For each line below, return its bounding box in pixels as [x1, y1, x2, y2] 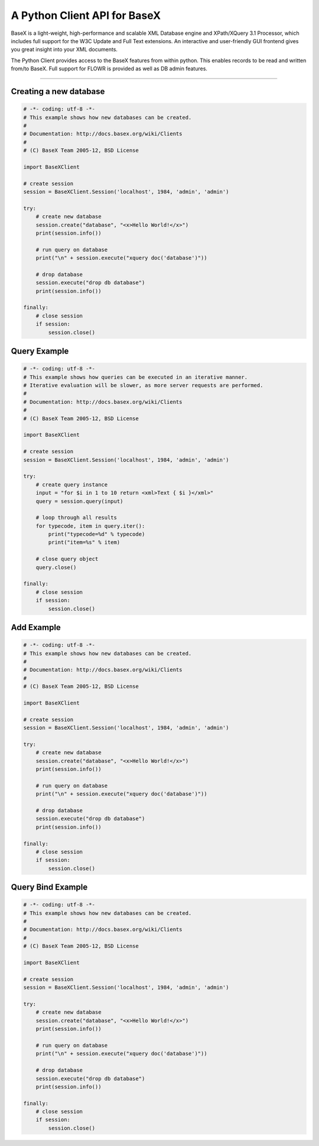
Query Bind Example [11, 882, 88, 892]
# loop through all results [35, 514, 118, 521]
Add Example [11, 622, 61, 632]
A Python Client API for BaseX [11, 9, 161, 22]
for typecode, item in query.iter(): [35, 522, 145, 529]
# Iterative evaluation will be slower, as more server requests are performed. [23, 382, 263, 389]
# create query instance [35, 481, 108, 488]
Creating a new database [11, 86, 105, 96]
